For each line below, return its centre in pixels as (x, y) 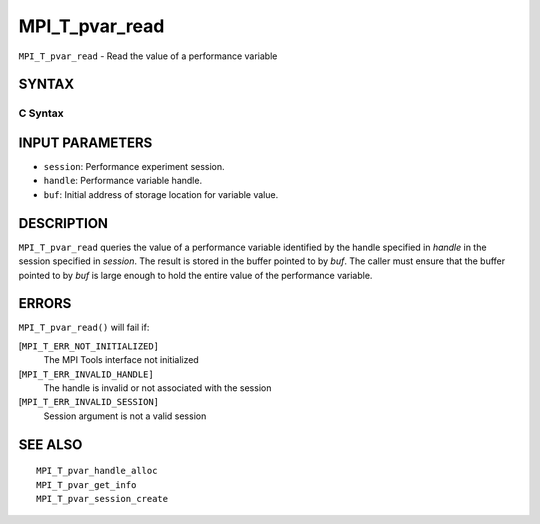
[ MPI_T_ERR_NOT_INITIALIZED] (89, 346)
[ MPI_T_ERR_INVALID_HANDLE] (86, 374)
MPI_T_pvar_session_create (102, 498)
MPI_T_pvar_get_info (86, 484)
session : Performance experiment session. (134, 167)
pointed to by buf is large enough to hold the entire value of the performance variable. (195, 275)
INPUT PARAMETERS (85, 142)
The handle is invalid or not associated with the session (157, 387)
